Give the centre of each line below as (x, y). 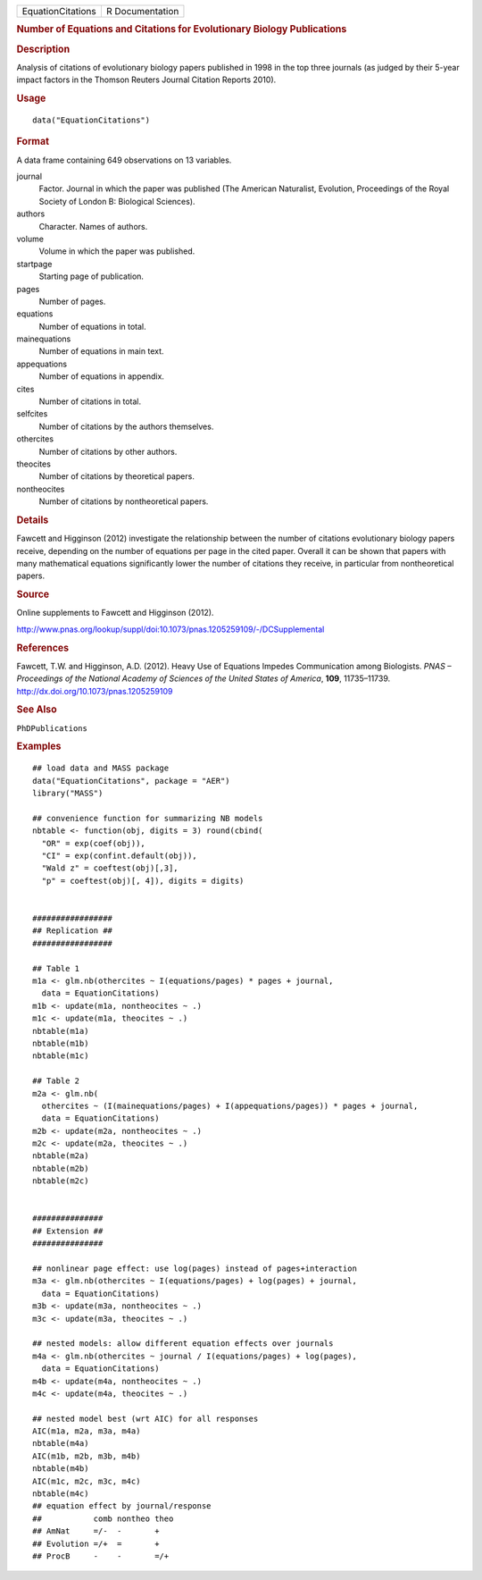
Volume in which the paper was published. (117, 251)
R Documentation (142, 11)
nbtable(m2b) (61, 1168)
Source (33, 594)
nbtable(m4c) (61, 1494)
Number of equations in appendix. (102, 376)
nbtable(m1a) (61, 1031)
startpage (34, 264)
